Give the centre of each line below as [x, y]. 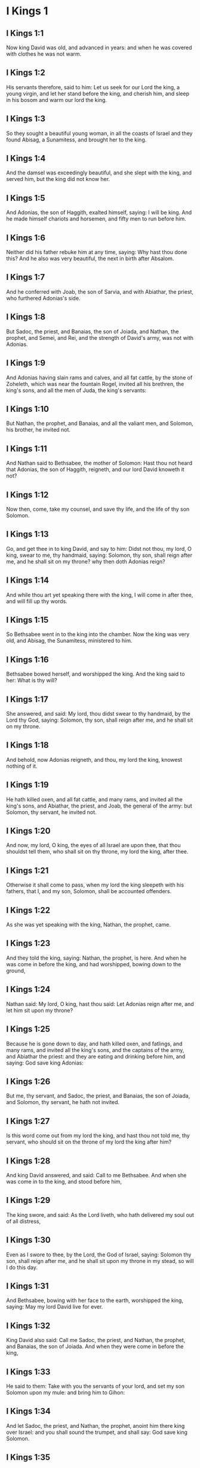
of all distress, [24, 1221]
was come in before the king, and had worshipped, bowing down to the [94, 964]
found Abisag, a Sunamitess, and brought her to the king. [76, 140]
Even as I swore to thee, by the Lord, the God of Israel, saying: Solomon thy [99, 1255]
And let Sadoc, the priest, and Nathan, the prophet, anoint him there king [96, 1425]
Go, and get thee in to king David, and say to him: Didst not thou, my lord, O [99, 548]
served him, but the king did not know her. [58, 179]
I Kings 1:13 [27, 534]
